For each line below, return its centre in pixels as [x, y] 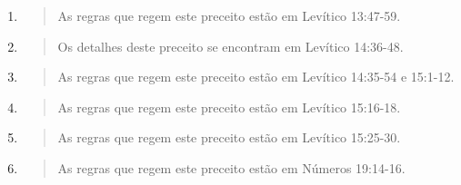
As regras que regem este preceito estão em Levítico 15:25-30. [229, 137]
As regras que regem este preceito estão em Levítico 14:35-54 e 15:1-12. [256, 77]
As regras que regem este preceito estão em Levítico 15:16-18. [229, 107]
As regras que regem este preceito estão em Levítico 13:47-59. [229, 15]
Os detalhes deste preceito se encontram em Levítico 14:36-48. [230, 46]
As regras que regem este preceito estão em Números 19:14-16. [231, 167]
